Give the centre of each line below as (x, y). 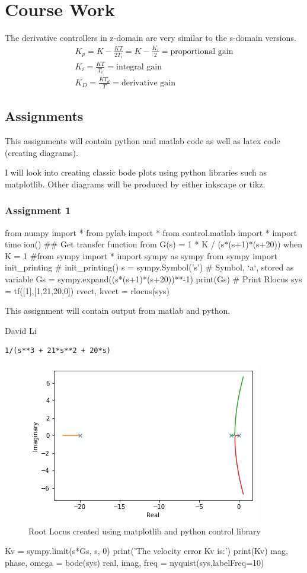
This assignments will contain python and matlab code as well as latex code (143, 140)
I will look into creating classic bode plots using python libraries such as (136, 172)
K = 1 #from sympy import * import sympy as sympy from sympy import (141, 255)
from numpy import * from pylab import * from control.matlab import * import (151, 232)
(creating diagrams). (41, 152)
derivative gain (148, 83)
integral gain (139, 67)
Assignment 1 (38, 210)
